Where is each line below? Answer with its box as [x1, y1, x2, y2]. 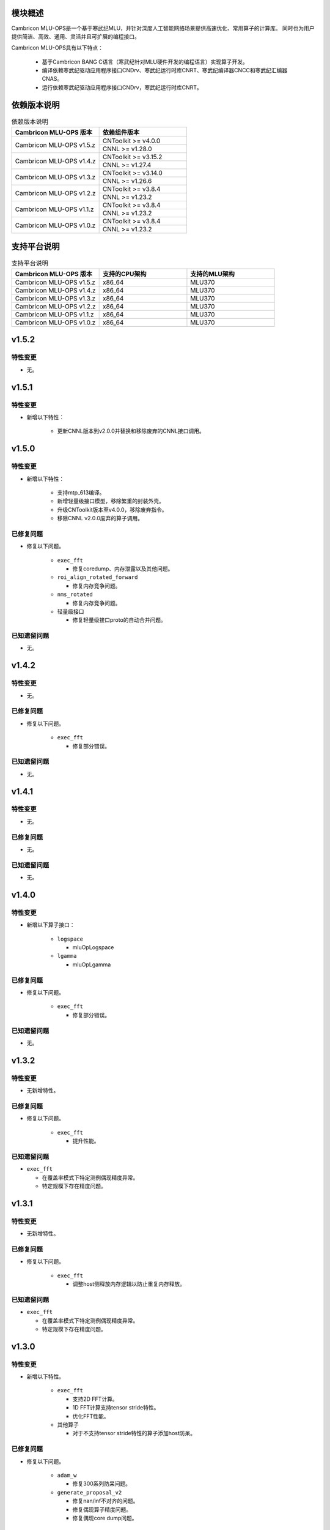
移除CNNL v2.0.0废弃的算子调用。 [57, 515, 144, 522]
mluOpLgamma [72, 961, 111, 968]
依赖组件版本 [102, 129, 140, 137]
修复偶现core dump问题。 [72, 1514, 137, 1521]
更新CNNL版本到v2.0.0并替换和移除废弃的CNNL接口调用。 [57, 427, 205, 435]
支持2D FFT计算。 [72, 1395, 119, 1403]
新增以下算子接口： [26, 921, 75, 928]
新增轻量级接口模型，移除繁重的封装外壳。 [57, 498, 164, 505]
